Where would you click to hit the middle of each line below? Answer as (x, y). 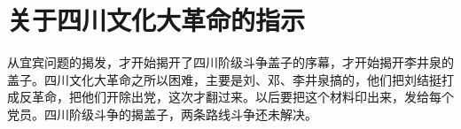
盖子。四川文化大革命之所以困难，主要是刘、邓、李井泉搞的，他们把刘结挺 (224, 79)
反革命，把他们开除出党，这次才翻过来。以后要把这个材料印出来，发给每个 (236, 97)
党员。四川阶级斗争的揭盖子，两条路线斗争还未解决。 (162, 114)
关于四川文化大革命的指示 (156, 20)
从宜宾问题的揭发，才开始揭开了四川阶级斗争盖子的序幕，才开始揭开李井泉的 (230, 62)
